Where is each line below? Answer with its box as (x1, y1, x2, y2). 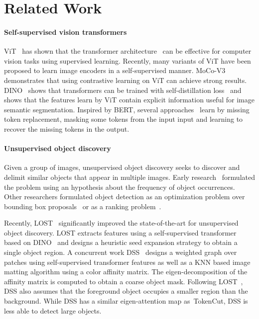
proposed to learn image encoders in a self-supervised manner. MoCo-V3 (4, 65, 226, 76)
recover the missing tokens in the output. (4, 123, 129, 134)
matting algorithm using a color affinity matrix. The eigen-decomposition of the (4, 266, 248, 277)
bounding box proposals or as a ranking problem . (4, 201, 161, 211)
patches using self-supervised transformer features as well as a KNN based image (4, 256, 251, 267)
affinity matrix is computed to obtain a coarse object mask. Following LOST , (4, 276, 243, 286)
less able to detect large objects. (4, 305, 102, 316)
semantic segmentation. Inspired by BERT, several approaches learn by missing (4, 104, 250, 114)
